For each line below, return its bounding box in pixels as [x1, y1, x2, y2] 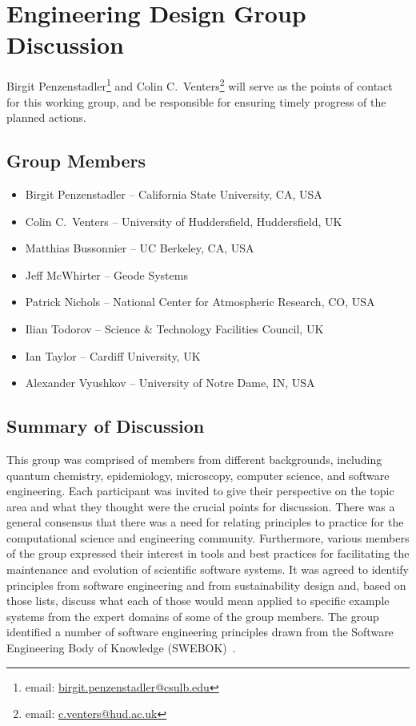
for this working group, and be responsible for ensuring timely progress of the [6, 93, 386, 110]
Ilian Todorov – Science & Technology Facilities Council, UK [25, 320, 324, 337]
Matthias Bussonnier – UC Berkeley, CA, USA [25, 240, 254, 256]
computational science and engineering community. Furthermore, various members [6, 529, 410, 546]
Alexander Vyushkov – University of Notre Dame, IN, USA [25, 374, 315, 391]
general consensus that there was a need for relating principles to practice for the [6, 514, 404, 530]
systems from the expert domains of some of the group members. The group [6, 607, 379, 624]
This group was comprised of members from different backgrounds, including [6, 450, 382, 467]
